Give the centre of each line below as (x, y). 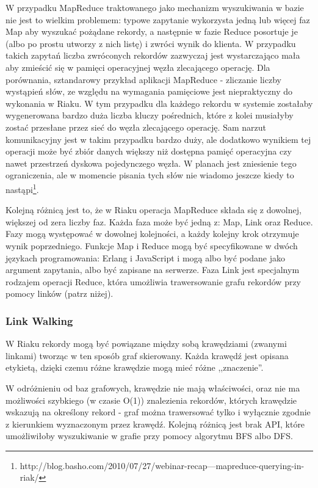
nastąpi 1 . (22, 188)
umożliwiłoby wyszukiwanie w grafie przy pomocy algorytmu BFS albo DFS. (149, 436)
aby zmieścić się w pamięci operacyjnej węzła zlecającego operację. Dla (138, 67)
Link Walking (39, 320)
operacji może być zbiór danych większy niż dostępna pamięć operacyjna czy (149, 151)
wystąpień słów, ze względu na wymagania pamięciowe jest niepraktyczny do (149, 91)
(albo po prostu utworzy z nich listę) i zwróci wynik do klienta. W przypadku (151, 43)
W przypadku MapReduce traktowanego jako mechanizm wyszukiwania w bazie (155, 7)
